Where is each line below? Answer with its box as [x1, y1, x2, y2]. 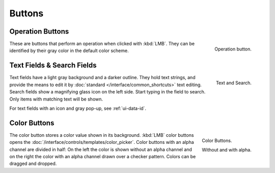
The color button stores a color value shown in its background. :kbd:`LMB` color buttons [9, 132, 194, 138]
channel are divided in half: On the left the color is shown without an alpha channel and [9, 146, 192, 153]
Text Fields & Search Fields [9, 61, 97, 70]
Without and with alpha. [202, 147, 252, 153]
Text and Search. [215, 80, 252, 86]
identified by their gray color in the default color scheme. [9, 47, 129, 54]
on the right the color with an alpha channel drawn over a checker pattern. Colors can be [9, 154, 196, 159]
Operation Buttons [9, 27, 69, 36]
